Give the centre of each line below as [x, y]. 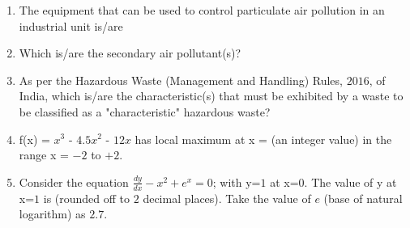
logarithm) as [52, 214]
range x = [44, 155]
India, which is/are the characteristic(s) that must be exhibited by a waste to [211, 96]
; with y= [237, 182]
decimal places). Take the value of [227, 198]
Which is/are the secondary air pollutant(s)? [130, 53]
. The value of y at [350, 182]
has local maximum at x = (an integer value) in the [263, 139]
